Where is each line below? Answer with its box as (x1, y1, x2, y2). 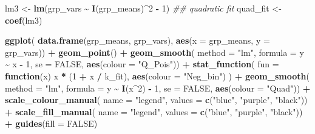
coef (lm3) (5, 13, 42, 26)
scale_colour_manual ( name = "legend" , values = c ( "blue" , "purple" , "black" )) (5, 93, 308, 106)
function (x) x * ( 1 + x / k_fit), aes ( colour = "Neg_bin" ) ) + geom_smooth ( (5, 69, 310, 82)
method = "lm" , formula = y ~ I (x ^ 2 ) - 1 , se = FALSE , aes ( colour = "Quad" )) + (5, 81, 311, 94)
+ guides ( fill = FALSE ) (5, 117, 98, 130)
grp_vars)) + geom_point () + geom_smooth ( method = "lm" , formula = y (5, 45, 304, 58)
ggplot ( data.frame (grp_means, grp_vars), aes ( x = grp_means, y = (5, 34, 270, 47)
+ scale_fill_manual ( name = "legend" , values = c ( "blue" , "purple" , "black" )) (5, 105, 303, 118)
